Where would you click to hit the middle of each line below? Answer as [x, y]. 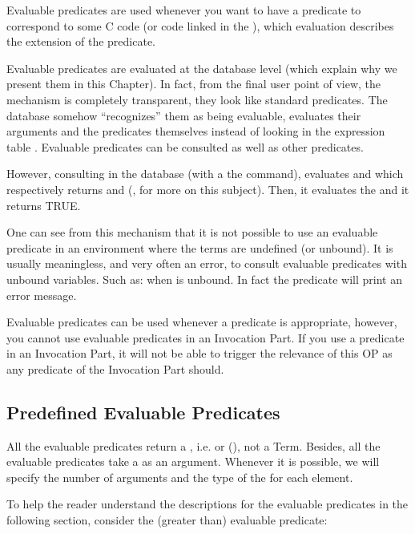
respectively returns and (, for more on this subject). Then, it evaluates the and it [208, 189]
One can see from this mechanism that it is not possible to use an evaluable [192, 232]
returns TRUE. [44, 205]
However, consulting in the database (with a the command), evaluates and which [205, 174]
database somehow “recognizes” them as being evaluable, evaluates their [184, 115]
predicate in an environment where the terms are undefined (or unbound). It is [200, 247]
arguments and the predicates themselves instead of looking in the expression [196, 131]
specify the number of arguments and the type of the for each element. [180, 477]
